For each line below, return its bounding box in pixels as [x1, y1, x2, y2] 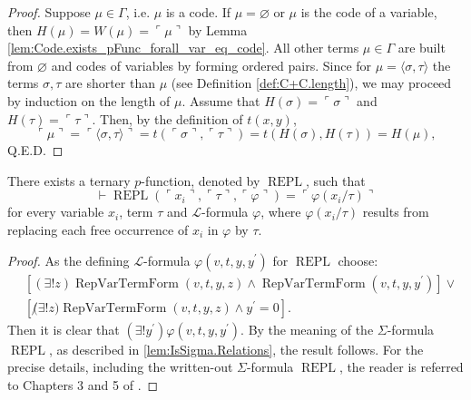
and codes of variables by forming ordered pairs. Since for [51, 55, 372, 74]
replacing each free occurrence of [7, 220, 189, 239]
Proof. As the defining [7, 250, 130, 269]
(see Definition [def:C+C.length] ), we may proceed [171, 73, 452, 93]
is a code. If [165, 3, 231, 21]
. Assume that [182, 91, 260, 110]
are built [397, 38, 446, 57]
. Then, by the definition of [92, 109, 243, 128]
